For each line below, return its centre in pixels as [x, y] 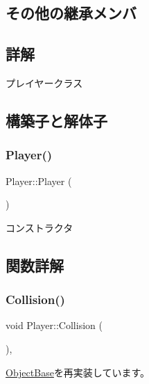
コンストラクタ [40, 227]
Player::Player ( [39, 181]
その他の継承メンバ [71, 13]
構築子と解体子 [56, 120]
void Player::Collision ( [54, 325]
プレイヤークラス [44, 82]
